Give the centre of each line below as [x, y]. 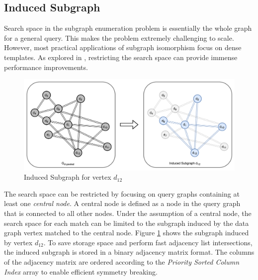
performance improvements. [46, 67]
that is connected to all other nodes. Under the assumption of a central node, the [128, 213]
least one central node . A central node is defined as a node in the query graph [122, 203]
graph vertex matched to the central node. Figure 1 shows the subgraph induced [127, 233]
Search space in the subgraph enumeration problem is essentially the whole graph [128, 28]
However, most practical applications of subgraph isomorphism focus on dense [123, 47]
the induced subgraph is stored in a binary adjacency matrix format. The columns [129, 252]
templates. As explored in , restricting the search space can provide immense [121, 57]
